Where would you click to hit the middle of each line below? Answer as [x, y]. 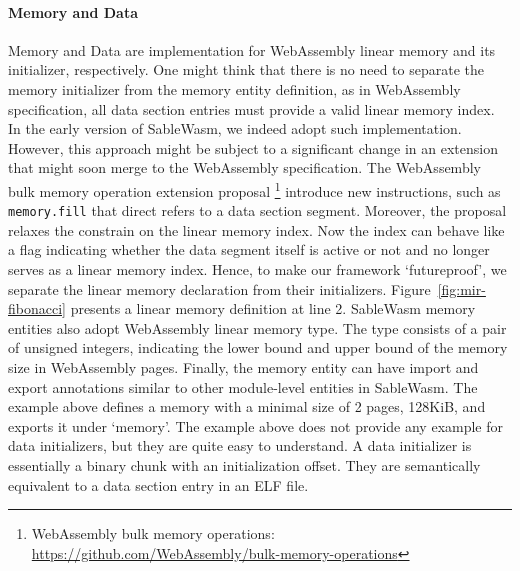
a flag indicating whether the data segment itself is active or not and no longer [249, 249]
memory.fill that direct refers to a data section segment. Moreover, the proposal [257, 210]
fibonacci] [37, 308]
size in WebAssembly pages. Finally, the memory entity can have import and [243, 367]
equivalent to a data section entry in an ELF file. [158, 484]
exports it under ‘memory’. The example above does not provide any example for [256, 425]
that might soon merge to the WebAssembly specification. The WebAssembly [244, 167]
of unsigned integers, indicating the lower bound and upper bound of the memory [258, 347]
